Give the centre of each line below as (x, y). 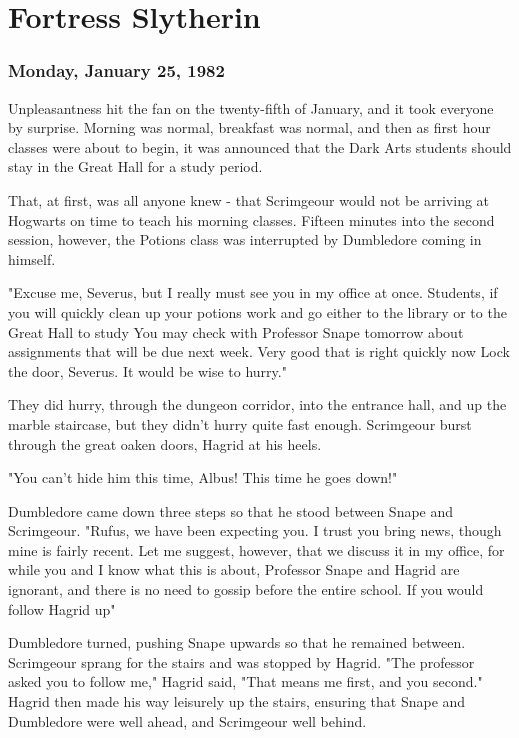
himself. (32, 258)
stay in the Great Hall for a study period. (135, 166)
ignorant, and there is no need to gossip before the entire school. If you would (246, 589)
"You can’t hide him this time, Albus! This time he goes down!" (203, 477)
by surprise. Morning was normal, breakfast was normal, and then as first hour (249, 127)
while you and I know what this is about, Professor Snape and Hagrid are (234, 569)
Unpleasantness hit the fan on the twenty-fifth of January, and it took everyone (251, 107)
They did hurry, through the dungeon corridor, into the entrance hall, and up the (257, 404)
